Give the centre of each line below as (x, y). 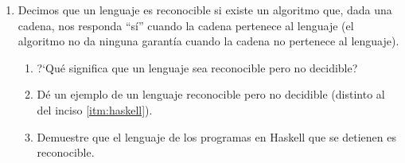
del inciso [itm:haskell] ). (95, 109)
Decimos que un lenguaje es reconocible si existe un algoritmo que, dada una (205, 10)
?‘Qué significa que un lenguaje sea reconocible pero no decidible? (197, 67)
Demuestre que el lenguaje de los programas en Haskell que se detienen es (217, 136)
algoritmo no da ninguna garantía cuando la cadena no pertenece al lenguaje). (208, 41)
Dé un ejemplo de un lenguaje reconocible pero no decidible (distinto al (211, 94)
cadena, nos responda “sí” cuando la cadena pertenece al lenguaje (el (186, 25)
